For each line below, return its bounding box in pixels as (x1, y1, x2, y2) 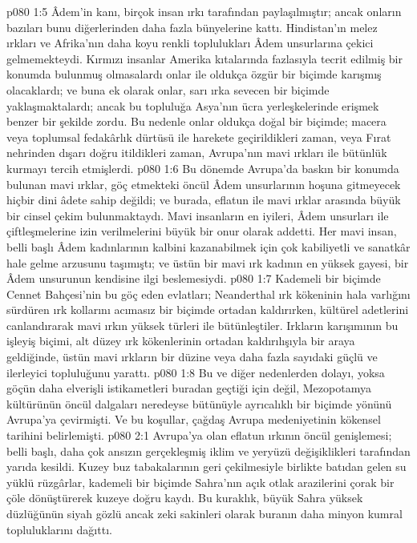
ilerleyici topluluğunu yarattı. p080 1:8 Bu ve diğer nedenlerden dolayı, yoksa (6, 364, 385, 380)
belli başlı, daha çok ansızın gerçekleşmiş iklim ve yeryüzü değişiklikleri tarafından (6, 442, 411, 459)
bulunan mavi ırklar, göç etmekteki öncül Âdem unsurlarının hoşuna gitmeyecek (6, 175, 401, 192)
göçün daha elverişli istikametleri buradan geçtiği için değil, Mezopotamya (6, 380, 371, 396)
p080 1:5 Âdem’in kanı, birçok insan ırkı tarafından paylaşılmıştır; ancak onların (6, 3, 402, 19)
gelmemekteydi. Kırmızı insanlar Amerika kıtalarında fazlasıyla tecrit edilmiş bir (6, 50, 403, 66)
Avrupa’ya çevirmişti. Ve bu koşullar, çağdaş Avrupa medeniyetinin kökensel (6, 411, 381, 428)
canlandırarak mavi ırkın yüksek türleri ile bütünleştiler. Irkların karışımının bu (6, 316, 399, 333)
